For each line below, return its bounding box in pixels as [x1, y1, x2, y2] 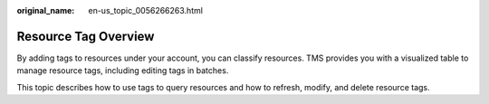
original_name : [16, 5, 75, 15]
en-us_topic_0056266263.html [88, 5, 204, 15]
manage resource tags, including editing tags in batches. [16, 65, 229, 76]
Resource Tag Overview [16, 28, 155, 44]
